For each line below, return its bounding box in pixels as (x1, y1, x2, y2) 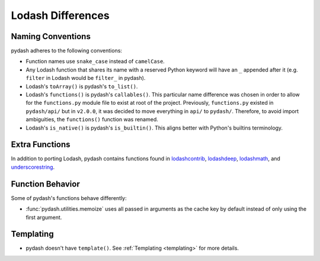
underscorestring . (11, 163, 55, 170)
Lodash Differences (11, 9, 110, 22)
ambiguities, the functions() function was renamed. (25, 116, 158, 123)
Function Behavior (11, 179, 80, 189)
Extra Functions (11, 140, 71, 150)
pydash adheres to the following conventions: (11, 47, 123, 54)
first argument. (25, 214, 62, 221)
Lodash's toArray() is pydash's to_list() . (25, 83, 138, 90)
